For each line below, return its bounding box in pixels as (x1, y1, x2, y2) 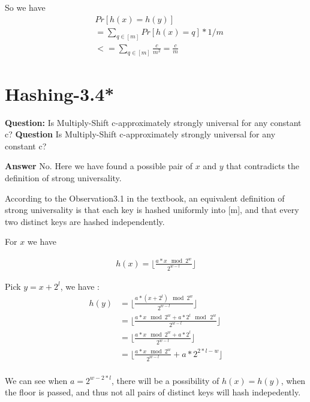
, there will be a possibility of (111, 374, 219, 386)
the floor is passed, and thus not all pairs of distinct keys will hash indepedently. (5, 386, 301, 398)
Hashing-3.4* (5, 81, 115, 106)
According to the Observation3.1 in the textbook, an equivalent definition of (5, 191, 285, 204)
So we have (5, 1, 46, 13)
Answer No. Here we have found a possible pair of (5, 160, 193, 172)
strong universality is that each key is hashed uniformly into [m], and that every (5, 203, 299, 216)
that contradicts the (226, 160, 300, 172)
